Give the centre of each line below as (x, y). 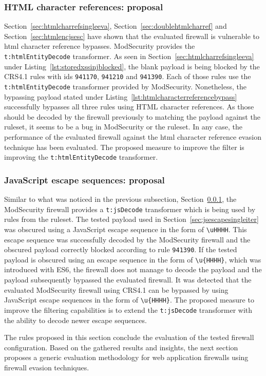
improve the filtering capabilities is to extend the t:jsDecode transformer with (128, 309)
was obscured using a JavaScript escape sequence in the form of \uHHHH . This (126, 229)
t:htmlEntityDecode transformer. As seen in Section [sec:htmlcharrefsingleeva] (129, 56)
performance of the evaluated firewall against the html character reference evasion (133, 136)
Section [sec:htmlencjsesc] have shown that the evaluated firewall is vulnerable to (132, 36)
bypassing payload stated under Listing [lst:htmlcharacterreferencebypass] (121, 96)
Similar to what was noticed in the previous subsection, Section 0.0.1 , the (120, 199)
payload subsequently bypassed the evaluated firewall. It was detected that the (128, 279)
